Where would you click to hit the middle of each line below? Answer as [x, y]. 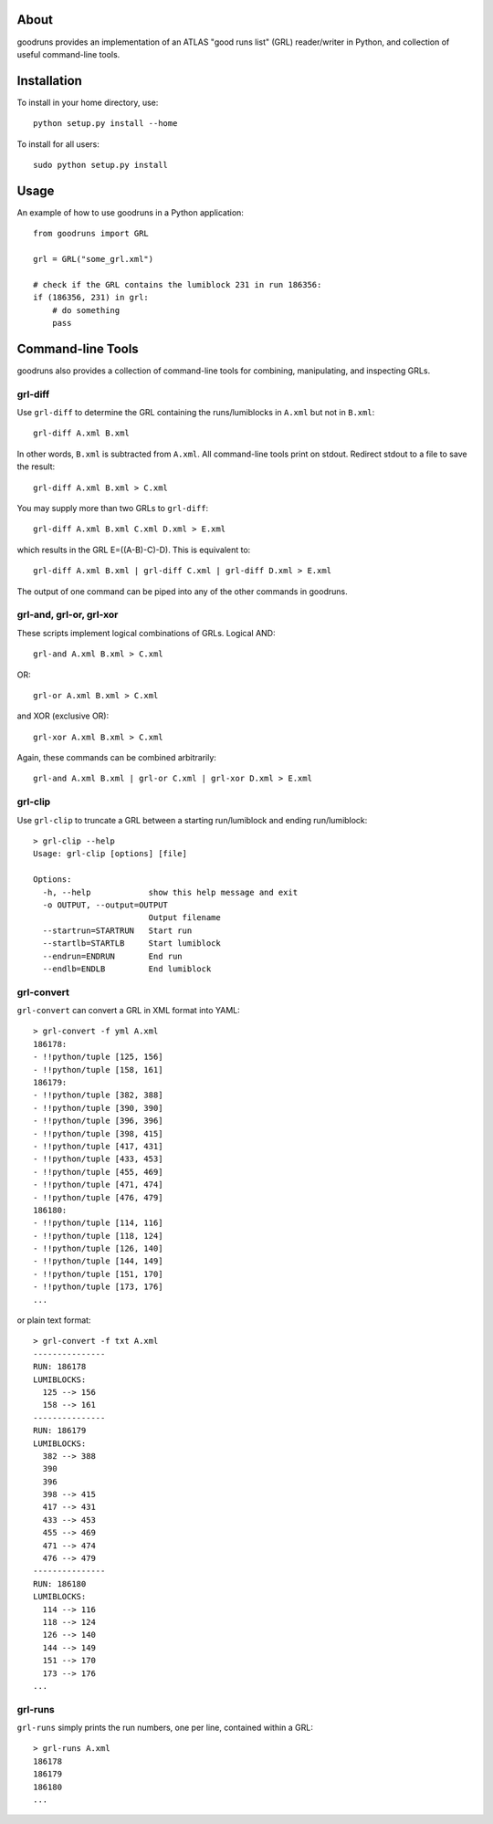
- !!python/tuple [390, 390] [98, 1108]
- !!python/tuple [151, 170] [98, 1274]
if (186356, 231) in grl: [91, 298]
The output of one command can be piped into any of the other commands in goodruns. [182, 591]
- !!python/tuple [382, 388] [98, 1095]
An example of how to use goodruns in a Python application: [130, 212]
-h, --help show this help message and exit [170, 892]
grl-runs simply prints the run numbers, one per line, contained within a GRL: [165, 1728]
